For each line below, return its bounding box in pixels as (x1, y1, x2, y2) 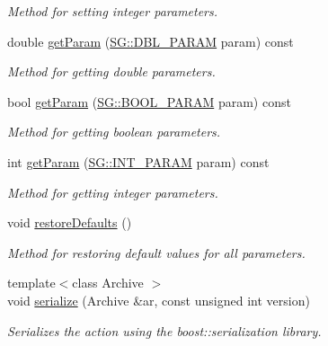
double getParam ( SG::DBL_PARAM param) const (7, 31, 294, 50)
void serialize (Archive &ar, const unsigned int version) (7, 290, 310, 309)
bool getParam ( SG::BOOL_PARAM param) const (7, 92, 291, 111)
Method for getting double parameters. (7, 62, 216, 81)
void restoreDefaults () (7, 213, 132, 232)
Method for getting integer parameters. (7, 182, 218, 201)
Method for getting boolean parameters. (7, 122, 221, 141)
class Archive (72, 273, 144, 292)
